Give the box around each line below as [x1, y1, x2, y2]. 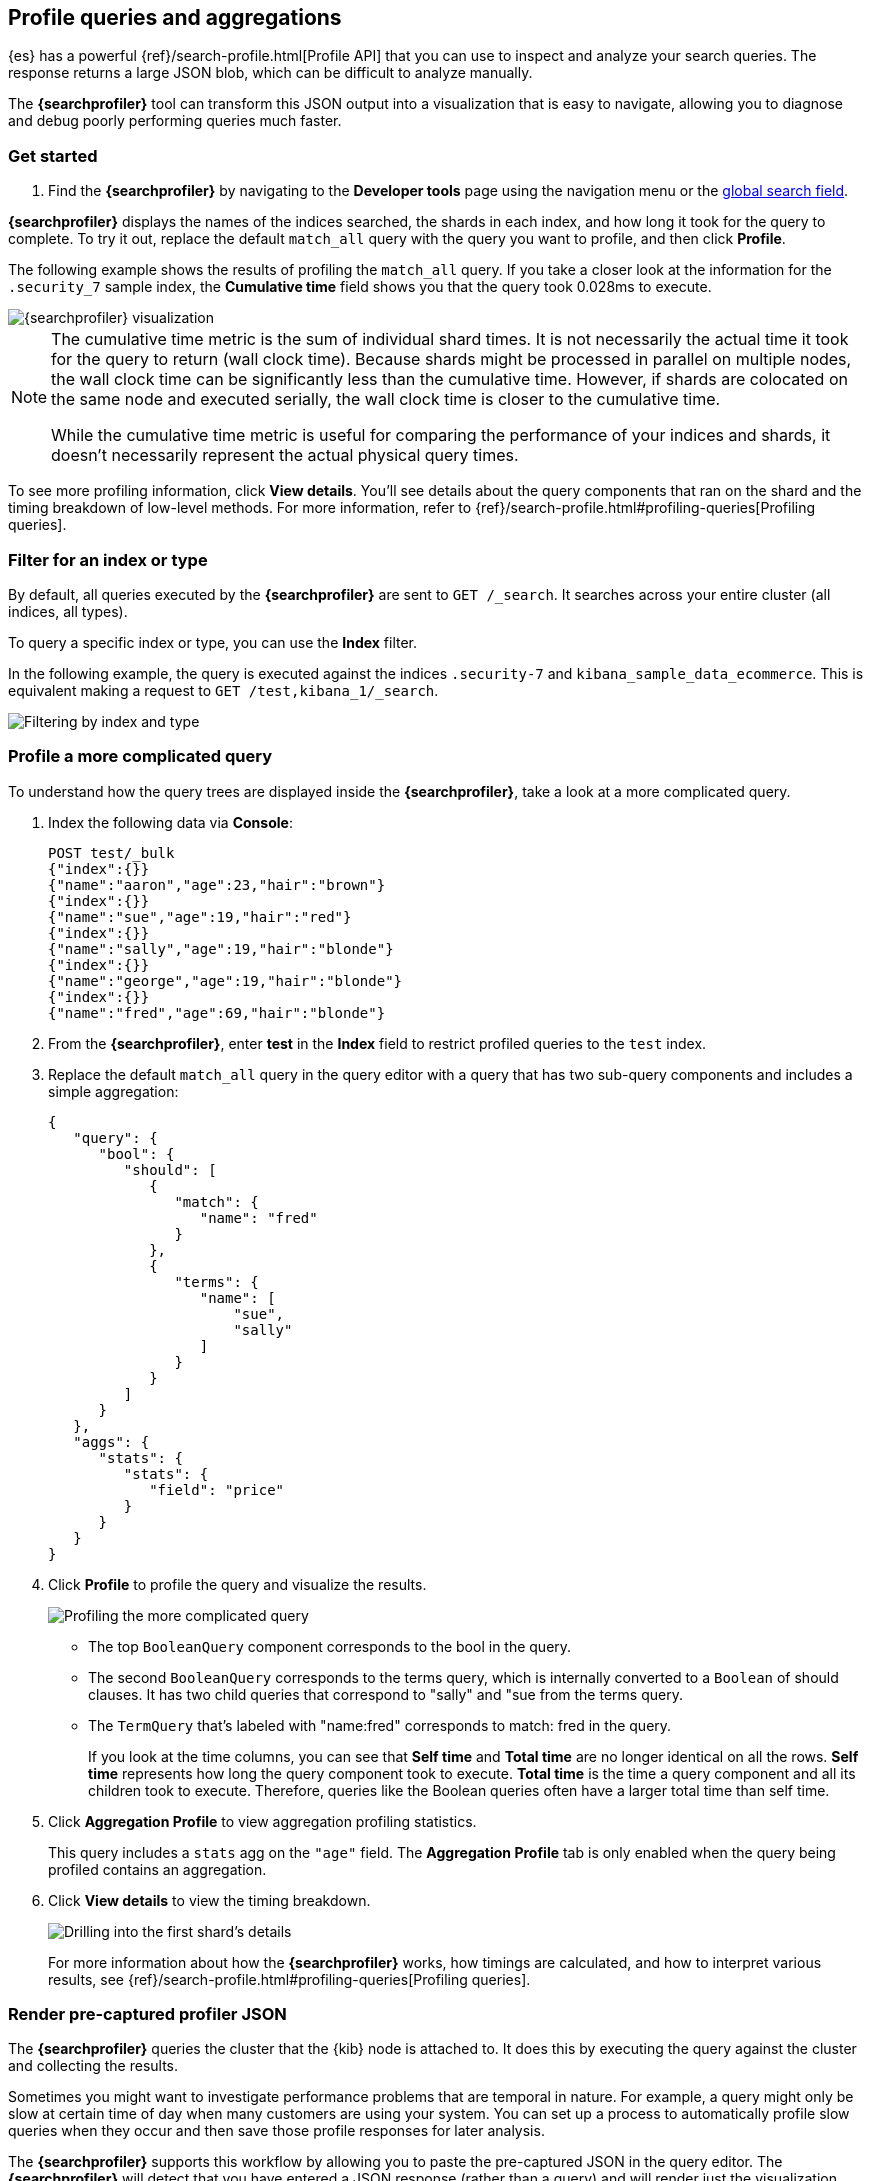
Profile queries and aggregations [8, 5, 342, 30]
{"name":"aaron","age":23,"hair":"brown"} [48, 876, 386, 893]
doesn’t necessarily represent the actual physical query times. [51, 445, 519, 466]
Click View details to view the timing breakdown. [48, 1891, 371, 1909]
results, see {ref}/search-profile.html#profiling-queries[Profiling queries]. [48, 1970, 531, 1988]
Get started [8, 145, 98, 166]
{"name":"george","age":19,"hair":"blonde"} [48, 972, 403, 989]
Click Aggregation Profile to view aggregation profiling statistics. [48, 1812, 477, 1830]
